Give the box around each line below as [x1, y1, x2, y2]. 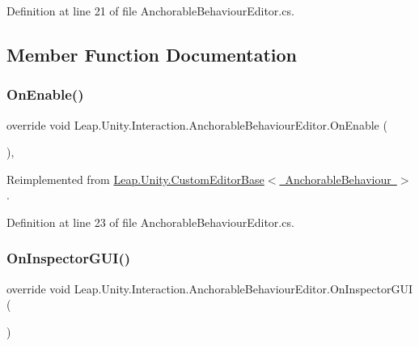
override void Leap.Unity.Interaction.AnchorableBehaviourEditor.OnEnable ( [6, 116, 387, 133]
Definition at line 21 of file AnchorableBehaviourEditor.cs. [6, 2, 294, 19]
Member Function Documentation [6, 41, 298, 66]
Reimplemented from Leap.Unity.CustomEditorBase [6, 170, 265, 187]
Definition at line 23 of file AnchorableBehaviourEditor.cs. [6, 213, 294, 230]
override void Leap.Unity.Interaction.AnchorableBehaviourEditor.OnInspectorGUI [6, 280, 413, 297]
